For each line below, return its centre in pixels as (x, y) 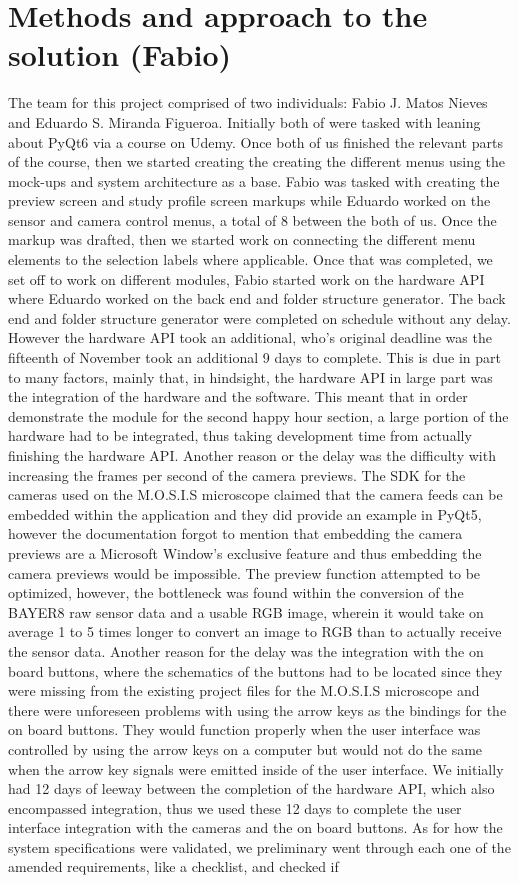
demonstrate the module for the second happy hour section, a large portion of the (258, 415)
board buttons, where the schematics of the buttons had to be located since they (255, 670)
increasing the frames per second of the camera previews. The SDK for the (237, 474)
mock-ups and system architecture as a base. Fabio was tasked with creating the (254, 180)
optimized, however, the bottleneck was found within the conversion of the (236, 592)
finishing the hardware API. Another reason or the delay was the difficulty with (252, 455)
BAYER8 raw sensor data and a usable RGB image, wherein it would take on (246, 611)
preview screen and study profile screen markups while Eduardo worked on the (249, 200)
